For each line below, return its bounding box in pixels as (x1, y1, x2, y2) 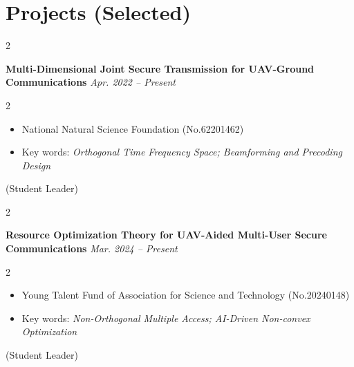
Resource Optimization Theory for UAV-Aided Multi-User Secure (6, 227, 327, 242)
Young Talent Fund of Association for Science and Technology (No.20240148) (21, 288, 350, 302)
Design (21, 158, 51, 172)
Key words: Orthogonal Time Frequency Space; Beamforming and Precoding (21, 144, 342, 159)
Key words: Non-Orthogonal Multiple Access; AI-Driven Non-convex (21, 310, 310, 325)
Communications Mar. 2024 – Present (6, 241, 178, 256)
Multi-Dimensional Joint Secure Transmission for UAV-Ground (6, 61, 315, 75)
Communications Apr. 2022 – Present (6, 75, 176, 89)
